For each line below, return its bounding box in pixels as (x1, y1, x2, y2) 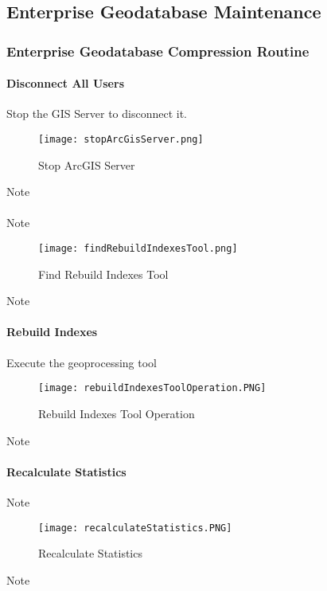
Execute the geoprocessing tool (6, 354, 157, 370)
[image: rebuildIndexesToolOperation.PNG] (38, 382, 267, 394)
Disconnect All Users (6, 75, 124, 92)
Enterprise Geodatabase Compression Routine (6, 41, 309, 61)
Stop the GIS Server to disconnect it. (6, 105, 187, 122)
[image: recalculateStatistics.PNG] (38, 522, 232, 534)
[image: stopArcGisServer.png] (38, 134, 204, 146)
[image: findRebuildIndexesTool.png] (38, 243, 238, 255)
